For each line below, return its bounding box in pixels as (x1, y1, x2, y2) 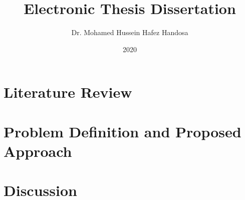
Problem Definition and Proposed (4, 121, 241, 141)
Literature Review (4, 82, 132, 102)
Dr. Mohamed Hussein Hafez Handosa (71, 27, 188, 38)
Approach (4, 140, 72, 161)
